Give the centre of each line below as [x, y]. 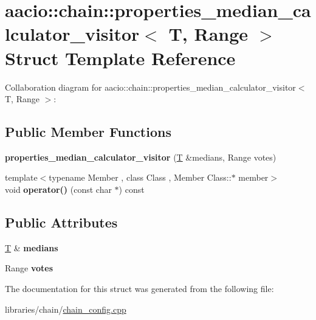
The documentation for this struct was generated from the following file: [139, 289]
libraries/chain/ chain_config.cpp [66, 309]
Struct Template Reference [120, 57]
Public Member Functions [88, 132]
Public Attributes [61, 222]
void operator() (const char [58, 190]
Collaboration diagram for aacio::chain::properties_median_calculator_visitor [150, 87]
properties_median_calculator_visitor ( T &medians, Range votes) [141, 157]
